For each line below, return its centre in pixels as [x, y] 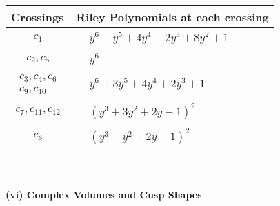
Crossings [38, 17]
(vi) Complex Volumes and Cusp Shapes [104, 195]
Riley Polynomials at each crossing [172, 17]
